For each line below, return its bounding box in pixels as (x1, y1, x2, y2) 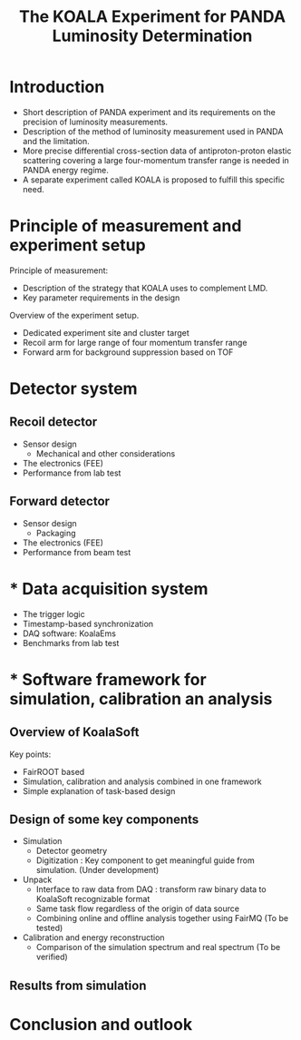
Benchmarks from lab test (22, 637, 120, 648)
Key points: (9, 749, 52, 760)
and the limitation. (22, 135, 91, 146)
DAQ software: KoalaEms (22, 628, 116, 639)
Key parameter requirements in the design (22, 292, 180, 303)
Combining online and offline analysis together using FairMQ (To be (35, 913, 288, 924)
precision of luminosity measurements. (22, 116, 169, 127)
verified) (35, 951, 68, 963)
